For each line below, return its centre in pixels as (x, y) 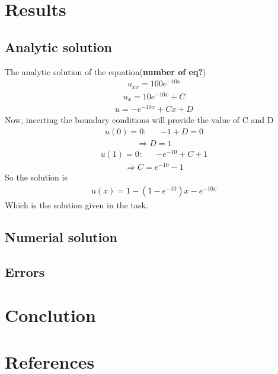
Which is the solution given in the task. (76, 204)
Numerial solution (61, 236)
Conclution (50, 315)
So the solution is (36, 177)
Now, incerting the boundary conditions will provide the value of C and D (139, 120)
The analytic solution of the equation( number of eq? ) (106, 71)
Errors (25, 271)
